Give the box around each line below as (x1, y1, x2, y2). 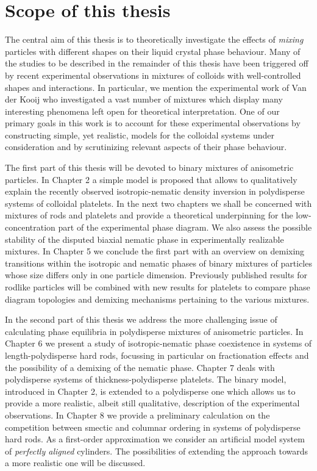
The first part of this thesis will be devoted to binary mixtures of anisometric (5, 161, 294, 174)
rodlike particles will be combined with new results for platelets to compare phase (5, 281, 310, 293)
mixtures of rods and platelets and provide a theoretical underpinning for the (5, 209, 293, 221)
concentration (5, 221, 55, 234)
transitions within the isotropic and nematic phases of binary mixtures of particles (5, 256, 312, 269)
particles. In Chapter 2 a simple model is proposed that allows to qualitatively (5, 173, 297, 185)
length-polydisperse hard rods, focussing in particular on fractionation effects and (5, 348, 309, 361)
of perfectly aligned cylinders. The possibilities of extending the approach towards (5, 444, 308, 457)
